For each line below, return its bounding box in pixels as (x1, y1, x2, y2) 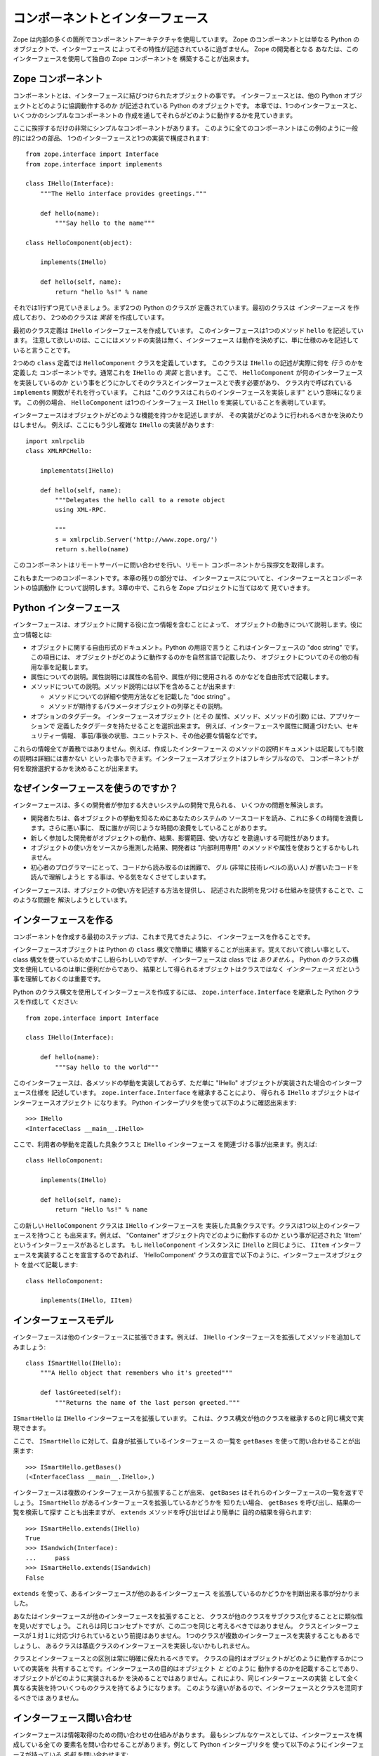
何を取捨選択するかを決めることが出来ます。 (13, 764, 142, 773)
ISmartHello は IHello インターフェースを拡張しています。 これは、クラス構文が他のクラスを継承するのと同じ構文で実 (13, 1414, 364, 1422)
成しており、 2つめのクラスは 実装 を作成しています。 (13, 313, 168, 322)
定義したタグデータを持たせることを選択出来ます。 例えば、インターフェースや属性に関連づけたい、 (56, 722, 347, 730)
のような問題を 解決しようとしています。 (13, 896, 131, 904)
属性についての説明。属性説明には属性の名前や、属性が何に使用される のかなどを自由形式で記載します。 (30, 673, 333, 681)
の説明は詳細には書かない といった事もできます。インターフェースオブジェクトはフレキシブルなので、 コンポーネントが (13, 754, 359, 763)
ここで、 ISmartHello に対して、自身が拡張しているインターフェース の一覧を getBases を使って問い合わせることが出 (13, 1436, 361, 1445)
